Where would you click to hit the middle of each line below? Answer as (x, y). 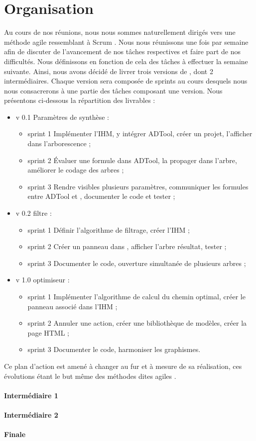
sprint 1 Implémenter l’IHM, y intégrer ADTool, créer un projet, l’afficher (140, 133)
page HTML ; (49, 332)
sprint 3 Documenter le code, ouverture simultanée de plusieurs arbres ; (137, 263)
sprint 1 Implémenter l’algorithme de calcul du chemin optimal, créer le (136, 296)
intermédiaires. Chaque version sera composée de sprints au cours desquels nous (126, 81)
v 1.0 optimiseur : (43, 280)
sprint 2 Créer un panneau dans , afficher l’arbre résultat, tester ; (127, 246)
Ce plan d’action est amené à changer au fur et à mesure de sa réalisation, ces (123, 366)
